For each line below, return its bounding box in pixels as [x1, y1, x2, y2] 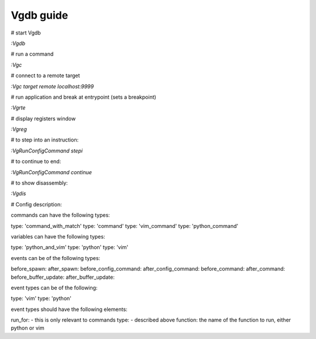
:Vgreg [11, 126, 28, 133]
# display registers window [11, 115, 76, 122]
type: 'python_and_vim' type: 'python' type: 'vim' [11, 244, 129, 251]
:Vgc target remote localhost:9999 [11, 82, 94, 90]
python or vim [11, 324, 44, 331]
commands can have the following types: [11, 212, 111, 219]
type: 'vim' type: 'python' [11, 295, 71, 302]
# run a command [11, 50, 54, 58]
